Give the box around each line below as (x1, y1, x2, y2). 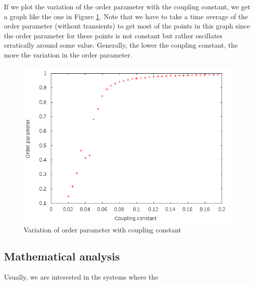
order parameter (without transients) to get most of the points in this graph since (4, 21, 250, 31)
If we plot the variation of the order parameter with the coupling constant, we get (4, 1, 251, 11)
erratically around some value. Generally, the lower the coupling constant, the (4, 40, 238, 50)
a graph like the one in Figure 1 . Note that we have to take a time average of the (4, 11, 248, 21)
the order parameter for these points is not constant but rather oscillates (4, 30, 223, 40)
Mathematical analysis (4, 249, 120, 264)
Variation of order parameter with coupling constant (24, 225, 181, 235)
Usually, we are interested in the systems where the (4, 271, 158, 282)
